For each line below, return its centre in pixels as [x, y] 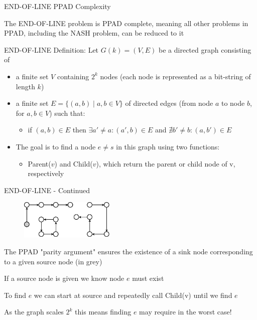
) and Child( [74, 163]
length [25, 86]
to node [233, 103]
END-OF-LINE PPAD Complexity [57, 6]
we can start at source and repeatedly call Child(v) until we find [133, 295]
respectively [46, 173]
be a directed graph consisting [205, 49]
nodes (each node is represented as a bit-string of [175, 76]
